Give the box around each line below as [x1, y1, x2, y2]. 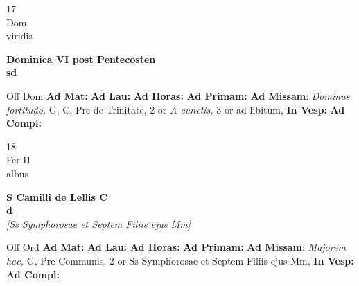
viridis [6, 28, 33, 43]
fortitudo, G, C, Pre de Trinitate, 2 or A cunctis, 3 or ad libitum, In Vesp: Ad [6, 102, 345, 116]
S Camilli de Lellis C [6, 189, 107, 204]
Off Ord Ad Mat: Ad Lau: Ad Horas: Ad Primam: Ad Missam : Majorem [6, 240, 346, 254]
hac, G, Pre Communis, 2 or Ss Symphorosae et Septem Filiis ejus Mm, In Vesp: [6, 253, 354, 267]
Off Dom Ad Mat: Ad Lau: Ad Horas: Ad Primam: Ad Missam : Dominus [6, 88, 350, 102]
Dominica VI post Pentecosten [6, 51, 156, 66]
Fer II [6, 152, 30, 167]
